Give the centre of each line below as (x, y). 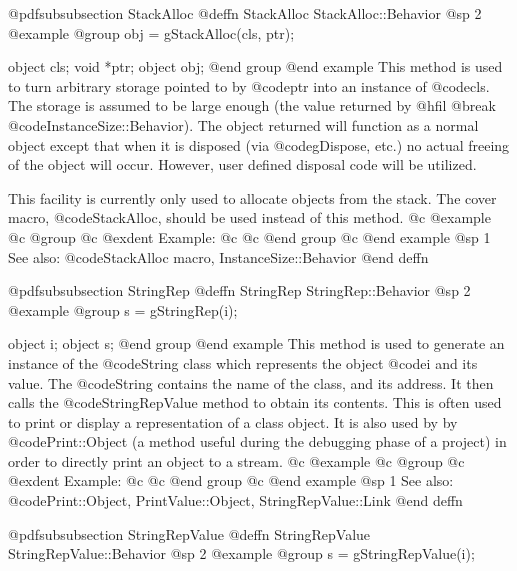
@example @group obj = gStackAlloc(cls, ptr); (151, 32)
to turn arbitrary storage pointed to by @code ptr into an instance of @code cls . (249, 85)
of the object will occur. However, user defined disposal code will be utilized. (242, 164)
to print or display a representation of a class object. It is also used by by (233, 421)
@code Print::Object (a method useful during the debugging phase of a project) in (257, 441)
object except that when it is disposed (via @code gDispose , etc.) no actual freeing (259, 144)
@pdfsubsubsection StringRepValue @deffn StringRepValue (189, 533)
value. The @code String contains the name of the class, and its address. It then (251, 382)
